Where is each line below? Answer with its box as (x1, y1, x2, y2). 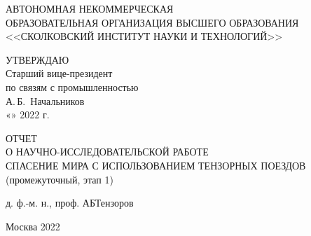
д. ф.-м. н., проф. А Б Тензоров (6, 195, 134, 210)
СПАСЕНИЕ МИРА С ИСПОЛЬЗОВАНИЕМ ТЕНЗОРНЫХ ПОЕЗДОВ (6, 158, 306, 172)
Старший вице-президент (6, 66, 113, 81)
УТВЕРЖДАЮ (6, 52, 69, 67)
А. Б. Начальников (6, 93, 85, 108)
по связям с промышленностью (6, 79, 139, 94)
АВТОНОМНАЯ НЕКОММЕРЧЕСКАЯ (6, 1, 174, 15)
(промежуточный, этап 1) (6, 172, 113, 186)
